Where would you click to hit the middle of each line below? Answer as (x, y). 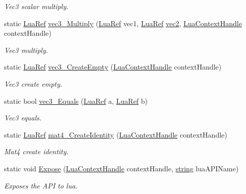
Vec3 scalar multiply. (36, 6)
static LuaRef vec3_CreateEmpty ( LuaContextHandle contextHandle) (113, 67)
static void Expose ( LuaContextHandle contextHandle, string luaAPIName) (121, 168)
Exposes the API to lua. (41, 185)
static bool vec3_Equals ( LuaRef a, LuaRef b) (76, 101)
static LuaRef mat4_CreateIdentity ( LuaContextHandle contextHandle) (116, 134)
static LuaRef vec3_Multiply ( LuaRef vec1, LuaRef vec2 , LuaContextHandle (123, 23)
